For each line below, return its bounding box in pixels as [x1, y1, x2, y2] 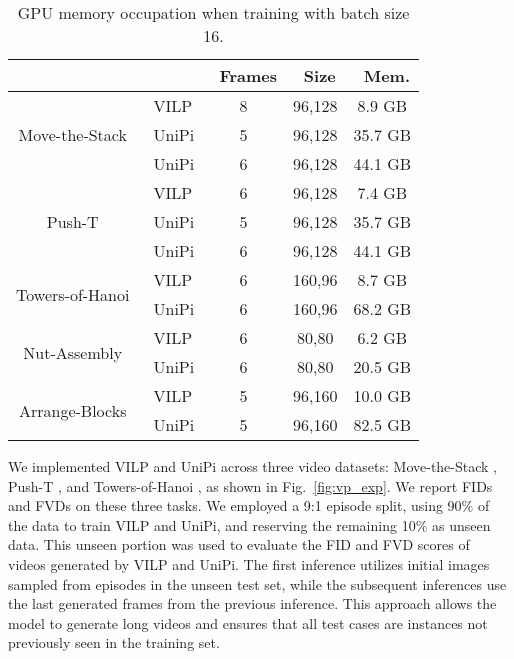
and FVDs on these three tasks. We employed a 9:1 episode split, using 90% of [8, 495, 490, 516]
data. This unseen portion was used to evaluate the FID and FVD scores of [8, 534, 470, 555]
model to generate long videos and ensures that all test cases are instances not [8, 612, 488, 633]
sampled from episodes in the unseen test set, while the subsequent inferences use [8, 573, 507, 594]
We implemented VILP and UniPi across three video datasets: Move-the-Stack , [8, 456, 498, 476]
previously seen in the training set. [8, 632, 220, 653]
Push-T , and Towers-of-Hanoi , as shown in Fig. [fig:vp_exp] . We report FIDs [8, 475, 493, 496]
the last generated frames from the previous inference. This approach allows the [8, 593, 497, 614]
